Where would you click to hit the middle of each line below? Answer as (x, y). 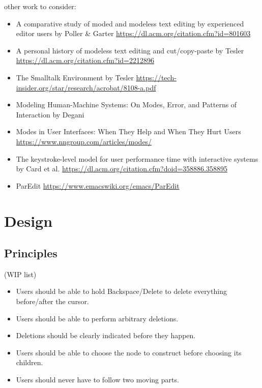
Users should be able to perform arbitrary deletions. (97, 318)
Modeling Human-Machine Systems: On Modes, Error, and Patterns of (126, 105)
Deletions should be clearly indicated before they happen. (106, 335)
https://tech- (156, 77)
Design (28, 220)
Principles (31, 253)
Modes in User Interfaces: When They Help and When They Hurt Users (128, 131)
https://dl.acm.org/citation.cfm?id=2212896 (85, 60)
